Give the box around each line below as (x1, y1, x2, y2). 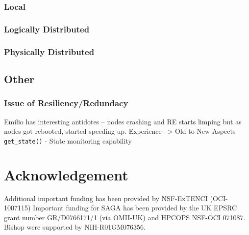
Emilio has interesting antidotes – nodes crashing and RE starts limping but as (4, 116, 242, 126)
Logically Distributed (4, 23, 90, 35)
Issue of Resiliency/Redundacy (4, 97, 128, 109)
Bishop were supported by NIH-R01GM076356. (4, 222, 146, 232)
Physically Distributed (4, 45, 95, 58)
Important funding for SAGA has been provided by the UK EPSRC (33, 203, 237, 213)
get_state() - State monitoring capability (4, 135, 132, 146)
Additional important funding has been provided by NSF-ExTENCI (4, 193, 208, 203)
